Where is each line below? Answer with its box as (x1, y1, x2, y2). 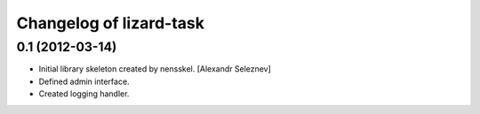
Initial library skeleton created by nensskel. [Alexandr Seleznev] (38, 64, 271, 74)
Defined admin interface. (38, 76, 130, 87)
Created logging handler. (38, 88, 130, 99)
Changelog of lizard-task (16, 13, 204, 33)
